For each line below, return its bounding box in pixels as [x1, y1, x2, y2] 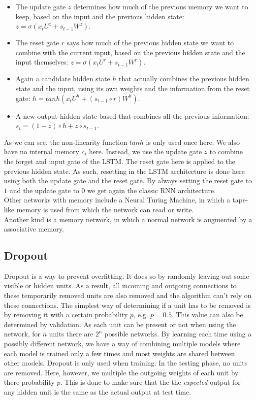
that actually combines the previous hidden [119, 73, 250, 84]
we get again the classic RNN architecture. [87, 185, 216, 195]
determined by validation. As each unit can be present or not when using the [4, 319, 236, 329]
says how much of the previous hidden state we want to [66, 37, 234, 48]
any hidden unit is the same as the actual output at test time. [4, 387, 191, 397]
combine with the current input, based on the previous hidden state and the [15, 47, 245, 57]
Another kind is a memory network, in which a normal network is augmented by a [4, 214, 252, 224]
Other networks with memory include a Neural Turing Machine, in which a [4, 195, 230, 205]
